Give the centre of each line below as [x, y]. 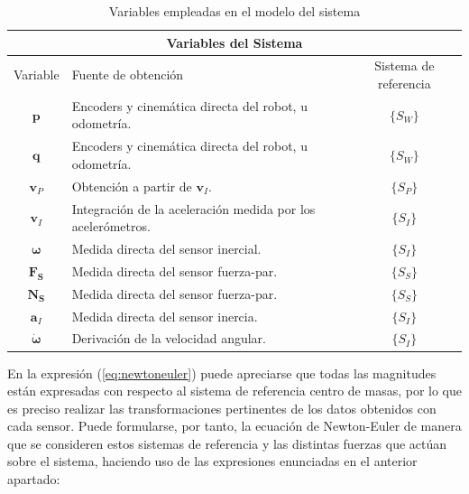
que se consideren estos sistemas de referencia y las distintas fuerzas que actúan [227, 443]
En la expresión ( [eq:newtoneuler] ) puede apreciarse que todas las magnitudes [222, 373]
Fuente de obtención [128, 75]
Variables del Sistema [234, 42]
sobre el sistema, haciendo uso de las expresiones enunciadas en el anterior [212, 461]
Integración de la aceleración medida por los [193, 208]
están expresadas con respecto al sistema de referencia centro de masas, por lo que [234, 391]
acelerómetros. [111, 226]
